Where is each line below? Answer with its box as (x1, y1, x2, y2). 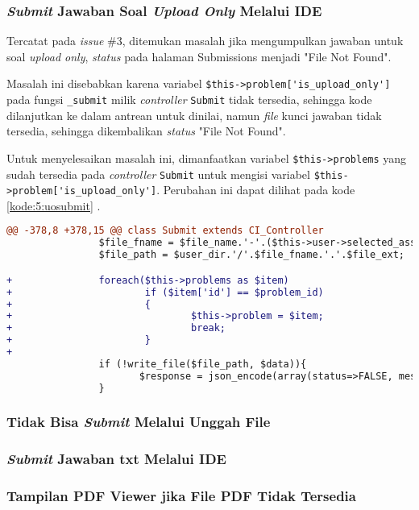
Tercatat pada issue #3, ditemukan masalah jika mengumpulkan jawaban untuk (6, 32, 404, 49)
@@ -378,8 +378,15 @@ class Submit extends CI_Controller (6, 225, 324, 237)
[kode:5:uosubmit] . (6, 197, 101, 214)
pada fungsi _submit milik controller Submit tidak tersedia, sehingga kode (6, 91, 372, 108)
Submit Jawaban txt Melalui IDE (6, 449, 226, 469)
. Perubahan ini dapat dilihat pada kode (156, 181, 355, 198)
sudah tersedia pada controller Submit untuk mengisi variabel (6, 165, 310, 182)
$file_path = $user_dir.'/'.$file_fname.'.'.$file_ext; (98, 249, 404, 261)
